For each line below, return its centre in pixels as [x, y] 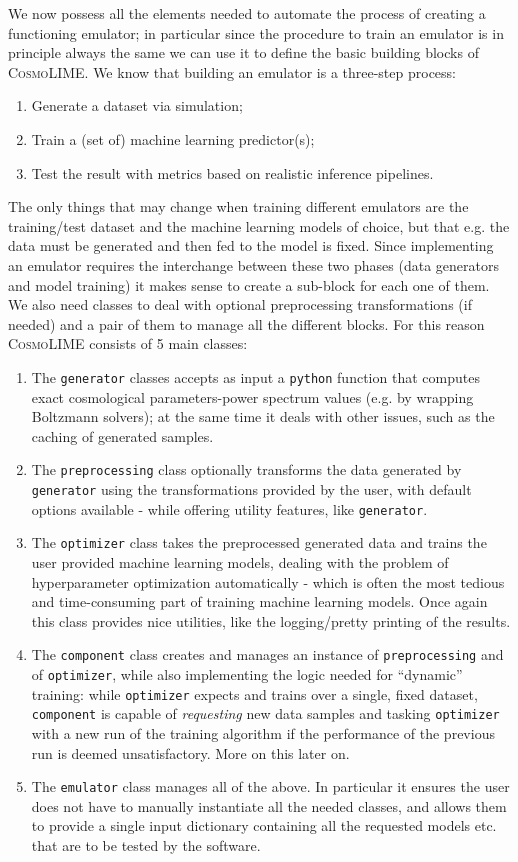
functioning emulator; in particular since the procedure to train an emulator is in [256, 32]
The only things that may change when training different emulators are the [238, 206]
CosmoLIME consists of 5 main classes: [128, 343]
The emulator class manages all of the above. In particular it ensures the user [270, 786]
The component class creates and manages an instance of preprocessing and [267, 654]
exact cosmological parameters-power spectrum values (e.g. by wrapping [252, 396]
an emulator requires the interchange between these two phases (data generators [253, 264]
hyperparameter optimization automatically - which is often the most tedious [268, 581]
